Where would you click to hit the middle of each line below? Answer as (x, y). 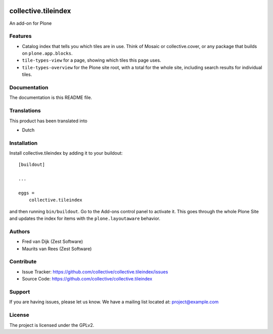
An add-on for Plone (31, 23)
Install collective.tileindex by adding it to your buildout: (66, 153)
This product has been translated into (49, 121)
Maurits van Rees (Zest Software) (57, 249)
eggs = (27, 193)
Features (20, 36)
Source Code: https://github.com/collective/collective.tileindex (87, 279)
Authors (20, 231)
